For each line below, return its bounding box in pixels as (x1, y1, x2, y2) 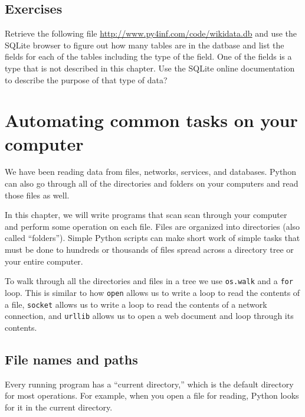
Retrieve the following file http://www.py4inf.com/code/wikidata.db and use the (5, 27, 297, 40)
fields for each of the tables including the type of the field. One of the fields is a (5, 50, 292, 63)
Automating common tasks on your (5, 108, 298, 132)
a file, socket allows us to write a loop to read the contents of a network (5, 298, 267, 310)
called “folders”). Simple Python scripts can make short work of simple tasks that (5, 232, 300, 244)
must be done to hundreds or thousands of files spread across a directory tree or (5, 243, 294, 256)
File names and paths (5, 350, 138, 368)
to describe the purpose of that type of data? (5, 73, 168, 86)
